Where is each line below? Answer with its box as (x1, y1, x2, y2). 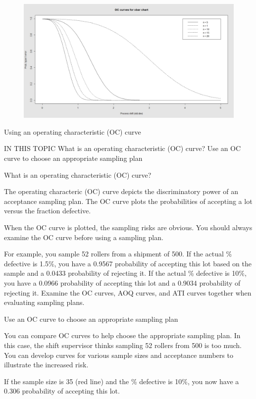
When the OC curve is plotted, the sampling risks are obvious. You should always (4, 222, 253, 232)
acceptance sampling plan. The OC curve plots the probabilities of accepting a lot (4, 196, 253, 206)
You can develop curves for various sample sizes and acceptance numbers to (4, 349, 233, 360)
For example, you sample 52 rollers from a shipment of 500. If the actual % (4, 249, 232, 259)
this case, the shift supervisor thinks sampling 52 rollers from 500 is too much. (4, 340, 242, 350)
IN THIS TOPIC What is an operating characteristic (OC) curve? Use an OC (4, 143, 241, 153)
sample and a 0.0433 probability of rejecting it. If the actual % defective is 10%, (4, 268, 247, 278)
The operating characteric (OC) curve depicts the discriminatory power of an (4, 186, 238, 197)
